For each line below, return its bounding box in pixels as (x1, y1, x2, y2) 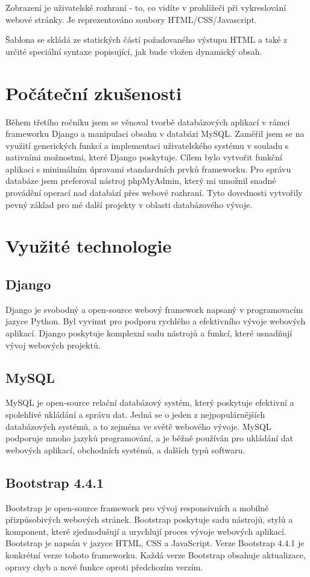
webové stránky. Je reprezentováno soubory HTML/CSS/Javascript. (5, 13, 257, 25)
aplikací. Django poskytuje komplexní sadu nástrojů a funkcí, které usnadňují (5, 327, 293, 339)
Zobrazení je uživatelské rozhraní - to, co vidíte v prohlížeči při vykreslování (5, 1, 286, 13)
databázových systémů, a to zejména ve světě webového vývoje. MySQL (5, 420, 271, 432)
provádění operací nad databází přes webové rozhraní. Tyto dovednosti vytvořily (5, 186, 303, 199)
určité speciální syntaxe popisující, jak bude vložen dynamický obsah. (5, 45, 262, 57)
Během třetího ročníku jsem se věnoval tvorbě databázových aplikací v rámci (5, 115, 290, 128)
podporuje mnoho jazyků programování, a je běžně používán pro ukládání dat (5, 432, 294, 444)
